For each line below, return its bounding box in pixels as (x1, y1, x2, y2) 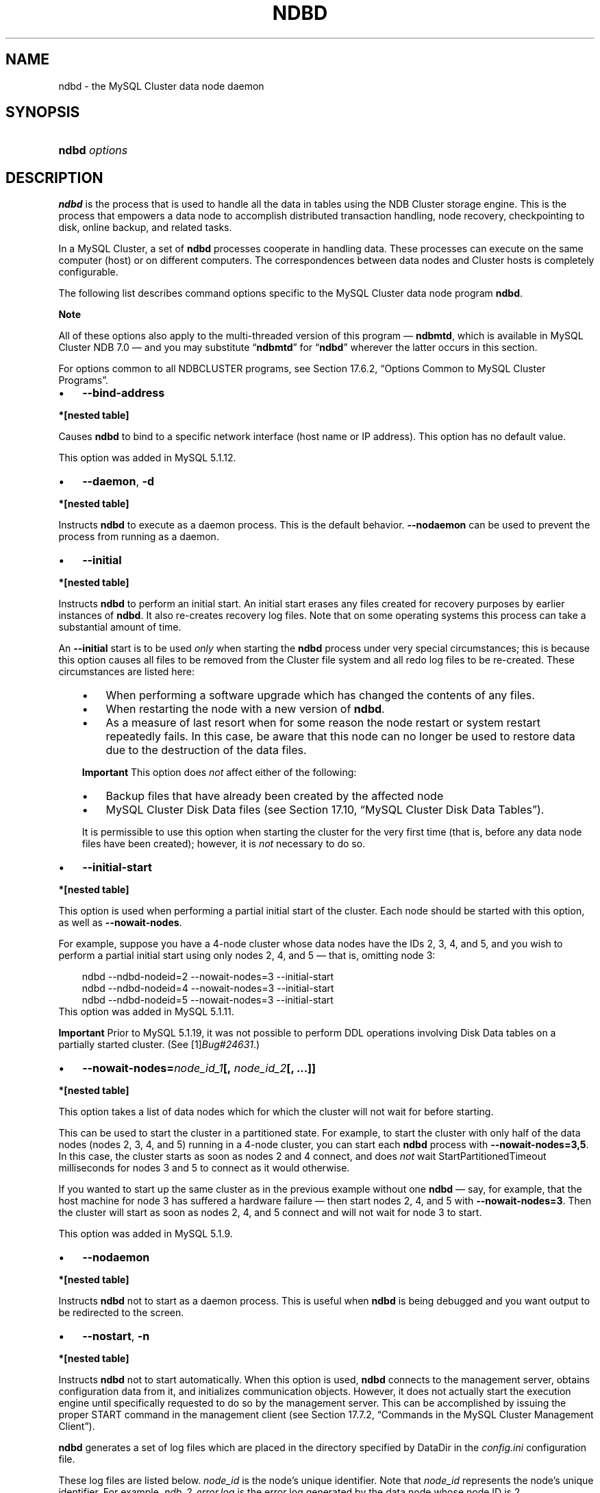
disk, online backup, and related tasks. (58, 221, 232, 234)
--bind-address (82, 386, 165, 400)
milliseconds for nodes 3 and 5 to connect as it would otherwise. (58, 1162, 350, 1174)
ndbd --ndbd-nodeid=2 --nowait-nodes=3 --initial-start (82, 971, 334, 983)
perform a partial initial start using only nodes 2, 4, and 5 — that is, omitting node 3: (58, 949, 436, 962)
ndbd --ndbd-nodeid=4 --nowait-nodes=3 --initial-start (82, 982, 334, 995)
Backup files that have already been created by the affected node (105, 789, 444, 803)
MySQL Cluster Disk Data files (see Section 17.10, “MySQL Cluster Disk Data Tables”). (105, 803, 545, 817)
